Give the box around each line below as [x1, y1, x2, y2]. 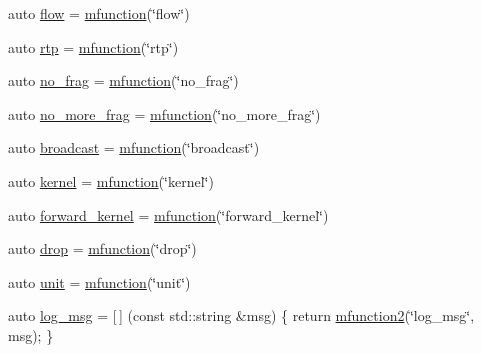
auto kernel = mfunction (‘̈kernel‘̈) [8, 170, 214, 191]
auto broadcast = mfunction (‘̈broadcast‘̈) [8, 137, 260, 158]
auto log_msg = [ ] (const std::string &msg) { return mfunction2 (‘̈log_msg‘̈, [8, 305, 475, 326]
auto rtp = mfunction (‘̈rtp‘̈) [8, 36, 179, 57]
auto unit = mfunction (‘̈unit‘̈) [8, 271, 191, 292]
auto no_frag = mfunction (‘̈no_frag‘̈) [8, 70, 239, 91]
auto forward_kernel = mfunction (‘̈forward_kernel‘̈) [8, 204, 329, 225]
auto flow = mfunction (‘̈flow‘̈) [8, 3, 190, 23]
